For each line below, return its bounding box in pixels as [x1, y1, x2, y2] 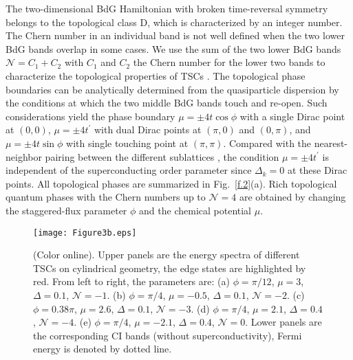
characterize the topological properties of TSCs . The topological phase [6, 68, 306, 82]
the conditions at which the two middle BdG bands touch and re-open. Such [6, 95, 328, 110]
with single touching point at [66, 135, 189, 150]
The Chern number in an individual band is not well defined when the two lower [6, 28, 345, 43]
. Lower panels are [245, 315, 322, 329]
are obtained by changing [239, 190, 346, 204]
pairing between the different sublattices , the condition [45, 149, 279, 164]
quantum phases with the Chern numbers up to [6, 190, 206, 204]
